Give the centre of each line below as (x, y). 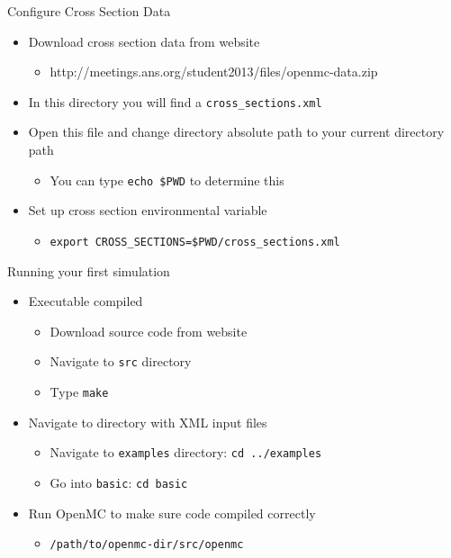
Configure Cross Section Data (89, 11)
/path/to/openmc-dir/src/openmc (147, 545)
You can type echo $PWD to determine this (167, 180)
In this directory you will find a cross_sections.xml (175, 101)
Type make (79, 391)
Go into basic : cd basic (119, 482)
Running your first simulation (89, 270)
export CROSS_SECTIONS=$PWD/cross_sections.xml (195, 242)
